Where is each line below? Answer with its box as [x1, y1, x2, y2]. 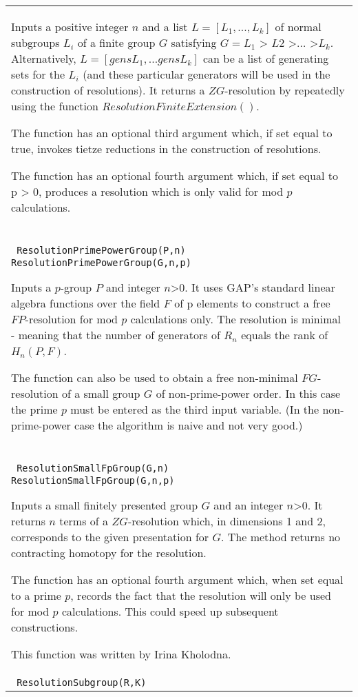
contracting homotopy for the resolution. [11, 545, 207, 560]
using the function [11, 98, 98, 114]
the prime [11, 401, 58, 417]
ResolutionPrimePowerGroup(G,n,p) [11, 257, 191, 268]
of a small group [61, 385, 140, 401]
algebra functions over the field [11, 295, 160, 311]
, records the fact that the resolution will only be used [70, 587, 331, 603]
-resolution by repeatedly [224, 82, 345, 98]
